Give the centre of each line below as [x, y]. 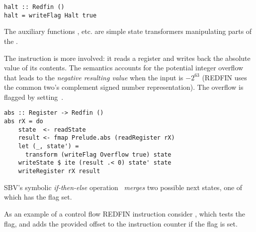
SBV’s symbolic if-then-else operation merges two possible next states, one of [123, 187]
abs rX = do [24, 121]
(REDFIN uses [224, 77]
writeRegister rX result [59, 171]
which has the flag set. [38, 197]
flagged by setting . [34, 97]
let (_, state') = [48, 146]
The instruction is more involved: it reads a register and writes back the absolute [127, 58]
